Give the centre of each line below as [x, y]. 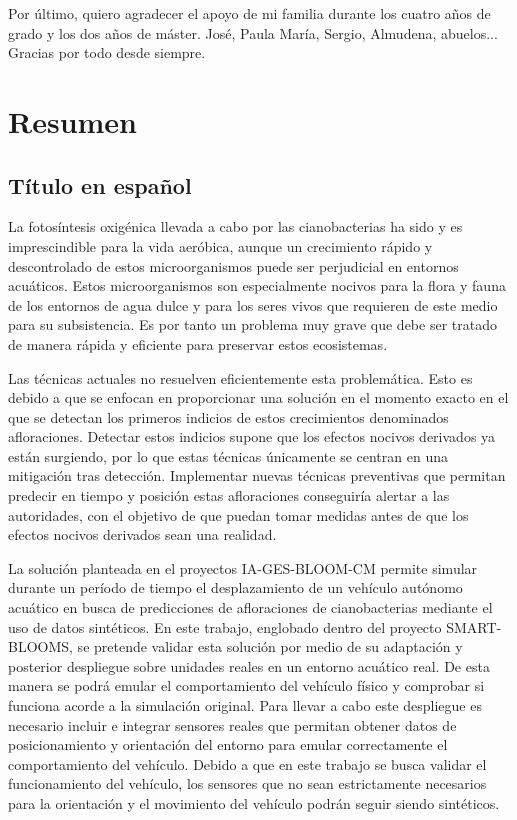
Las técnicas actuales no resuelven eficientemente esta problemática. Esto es [240, 377]
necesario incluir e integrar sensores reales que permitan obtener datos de [232, 724]
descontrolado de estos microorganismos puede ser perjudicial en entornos [233, 265]
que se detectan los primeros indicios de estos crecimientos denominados [228, 416]
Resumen [72, 120]
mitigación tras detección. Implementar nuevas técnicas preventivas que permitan [257, 475]
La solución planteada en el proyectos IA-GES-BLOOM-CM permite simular [243, 567]
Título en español [100, 184]
